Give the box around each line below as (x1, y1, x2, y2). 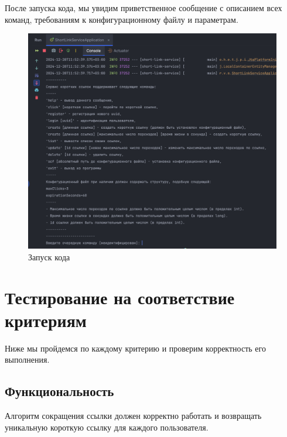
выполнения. (5, 353, 50, 366)
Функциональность (5, 382, 114, 400)
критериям (5, 308, 87, 332)
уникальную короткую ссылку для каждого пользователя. (5, 421, 209, 433)
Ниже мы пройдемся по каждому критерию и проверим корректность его (5, 342, 266, 354)
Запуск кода (28, 250, 70, 263)
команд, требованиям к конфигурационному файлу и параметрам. (5, 13, 238, 25)
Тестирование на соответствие (5, 285, 235, 309)
